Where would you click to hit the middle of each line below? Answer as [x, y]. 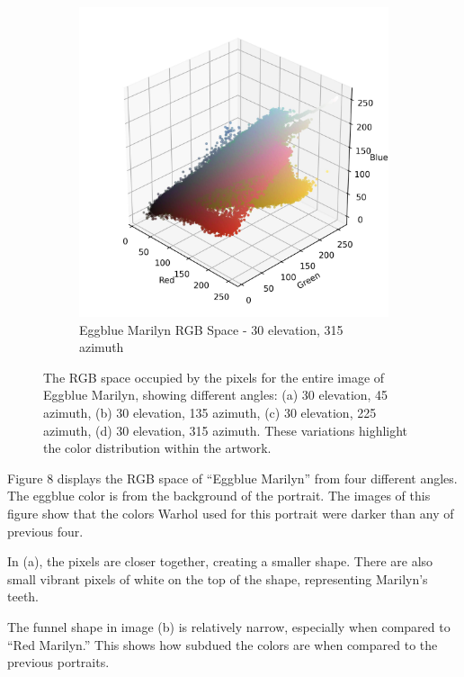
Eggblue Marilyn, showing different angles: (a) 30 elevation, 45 [216, 395]
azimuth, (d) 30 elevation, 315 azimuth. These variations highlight [226, 430]
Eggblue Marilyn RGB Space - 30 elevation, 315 [211, 329]
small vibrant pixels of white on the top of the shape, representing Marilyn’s [218, 578]
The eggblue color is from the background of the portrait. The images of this [219, 496]
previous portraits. [58, 662]
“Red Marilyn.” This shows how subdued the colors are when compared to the [223, 644]
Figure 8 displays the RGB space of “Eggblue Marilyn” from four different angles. [232, 478]
